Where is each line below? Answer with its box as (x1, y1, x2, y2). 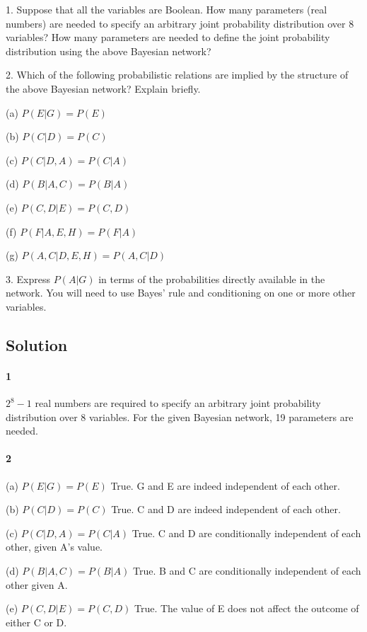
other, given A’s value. (6, 539, 103, 554)
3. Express (6, 271, 50, 286)
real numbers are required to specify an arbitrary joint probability (35, 396, 321, 410)
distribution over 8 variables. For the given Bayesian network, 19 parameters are (6, 409, 354, 424)
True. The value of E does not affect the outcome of (134, 601, 359, 616)
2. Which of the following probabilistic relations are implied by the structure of (6, 67, 349, 82)
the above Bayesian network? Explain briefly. (6, 81, 201, 96)
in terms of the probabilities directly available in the (98, 271, 325, 286)
